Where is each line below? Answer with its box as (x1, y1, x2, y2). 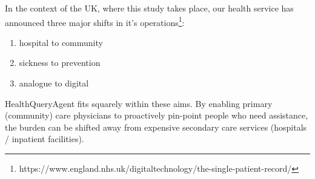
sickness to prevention (19, 56, 101, 69)
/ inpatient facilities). (5, 132, 84, 145)
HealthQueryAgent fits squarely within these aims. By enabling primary (5, 97, 273, 109)
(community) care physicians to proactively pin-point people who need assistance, (5, 109, 308, 122)
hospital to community (19, 36, 103, 48)
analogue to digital (19, 77, 89, 89)
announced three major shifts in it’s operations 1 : (5, 14, 185, 28)
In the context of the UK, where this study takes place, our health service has (5, 2, 294, 14)
